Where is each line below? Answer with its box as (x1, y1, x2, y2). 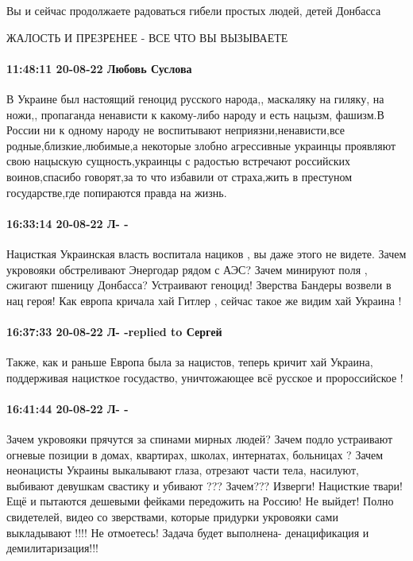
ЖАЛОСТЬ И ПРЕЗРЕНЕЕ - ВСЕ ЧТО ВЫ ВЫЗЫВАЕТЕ (6, 29, 288, 45)
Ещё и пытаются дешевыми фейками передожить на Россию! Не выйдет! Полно (6, 493, 394, 509)
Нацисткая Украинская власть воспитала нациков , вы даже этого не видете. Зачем (6, 245, 407, 261)
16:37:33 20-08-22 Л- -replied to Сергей (6, 323, 222, 339)
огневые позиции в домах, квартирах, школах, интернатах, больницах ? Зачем (6, 446, 384, 462)
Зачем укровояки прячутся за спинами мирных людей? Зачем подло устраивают (6, 431, 393, 447)
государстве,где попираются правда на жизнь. (6, 184, 227, 200)
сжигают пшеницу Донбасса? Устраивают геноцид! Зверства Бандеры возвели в (6, 277, 392, 293)
